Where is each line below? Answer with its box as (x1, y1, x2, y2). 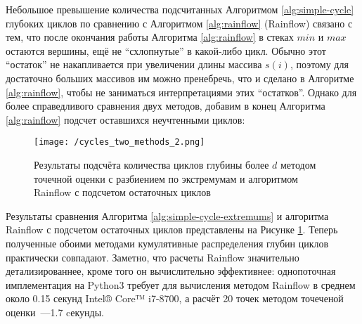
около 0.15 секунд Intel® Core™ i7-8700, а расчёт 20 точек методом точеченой (6, 291, 344, 306)
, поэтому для (290, 57, 349, 72)
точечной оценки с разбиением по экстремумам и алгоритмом (34, 171, 298, 186)
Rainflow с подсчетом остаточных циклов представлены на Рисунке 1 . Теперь (6, 222, 338, 237)
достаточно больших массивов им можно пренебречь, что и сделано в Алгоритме (6, 70, 354, 85)
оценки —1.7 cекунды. (6, 304, 104, 319)
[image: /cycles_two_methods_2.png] (34, 137, 205, 148)
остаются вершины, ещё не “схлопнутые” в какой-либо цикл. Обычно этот (6, 43, 326, 58)
